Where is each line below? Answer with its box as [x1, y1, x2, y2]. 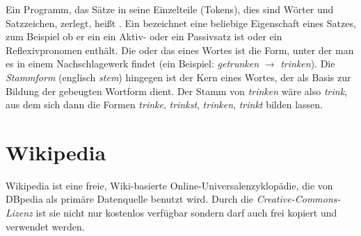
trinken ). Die [280, 56, 335, 71]
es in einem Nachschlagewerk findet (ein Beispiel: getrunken [6, 56, 259, 71]
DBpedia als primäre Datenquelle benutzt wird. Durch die [6, 192, 254, 206]
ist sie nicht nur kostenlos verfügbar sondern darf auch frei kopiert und [35, 205, 337, 220]
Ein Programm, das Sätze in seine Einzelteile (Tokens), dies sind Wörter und [6, 2, 334, 16]
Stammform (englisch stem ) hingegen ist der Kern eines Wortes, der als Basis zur [6, 69, 351, 84]
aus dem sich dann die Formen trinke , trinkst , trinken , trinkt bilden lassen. [6, 97, 323, 112]
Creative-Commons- [256, 192, 341, 206]
